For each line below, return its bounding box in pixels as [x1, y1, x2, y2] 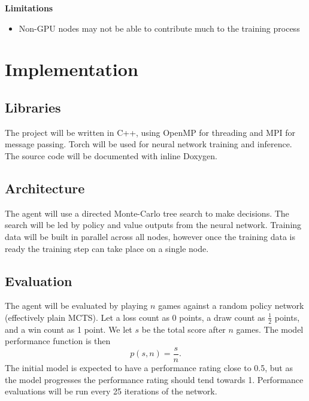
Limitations [5, 2, 53, 14]
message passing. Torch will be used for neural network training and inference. [5, 138, 292, 150]
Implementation [5, 57, 138, 81]
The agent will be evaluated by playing [5, 299, 148, 312]
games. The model [236, 323, 304, 335]
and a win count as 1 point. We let [5, 323, 132, 335]
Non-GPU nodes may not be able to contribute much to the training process [19, 22, 300, 34]
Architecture [5, 178, 85, 197]
